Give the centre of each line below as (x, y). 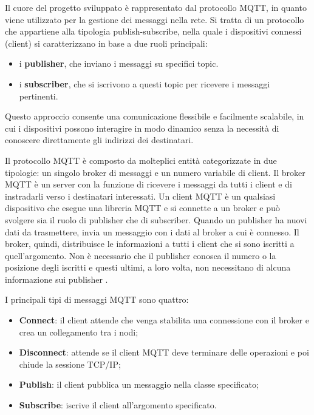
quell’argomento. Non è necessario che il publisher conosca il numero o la (141, 255)
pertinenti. (39, 96)
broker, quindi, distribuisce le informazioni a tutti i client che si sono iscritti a (150, 244)
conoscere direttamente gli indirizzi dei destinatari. (99, 140)
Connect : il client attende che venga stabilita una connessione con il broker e (164, 320)
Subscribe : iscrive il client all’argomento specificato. (118, 405)
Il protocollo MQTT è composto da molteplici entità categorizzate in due (141, 160)
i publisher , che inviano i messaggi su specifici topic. (119, 63)
